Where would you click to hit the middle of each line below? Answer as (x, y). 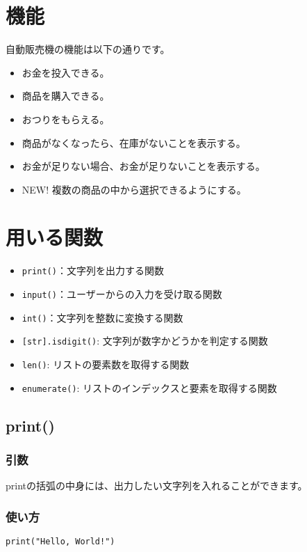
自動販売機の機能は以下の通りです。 (88, 49)
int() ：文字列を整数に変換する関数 (102, 317)
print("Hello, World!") (60, 542)
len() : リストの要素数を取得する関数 (106, 364)
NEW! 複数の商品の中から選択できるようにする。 (134, 189)
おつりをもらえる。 (66, 119)
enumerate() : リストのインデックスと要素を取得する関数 (149, 387)
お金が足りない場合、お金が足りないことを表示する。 (143, 166)
